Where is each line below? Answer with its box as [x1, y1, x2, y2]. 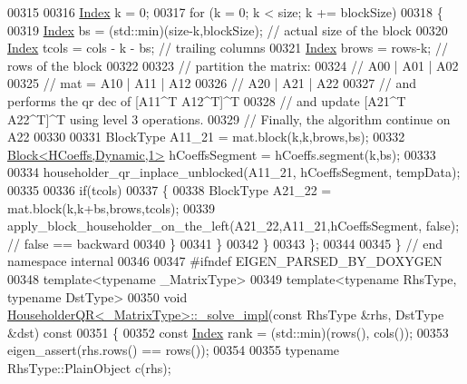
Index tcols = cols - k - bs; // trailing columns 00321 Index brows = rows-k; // [7, 38, 448, 57]
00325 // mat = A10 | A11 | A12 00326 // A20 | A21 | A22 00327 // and [7, 74, 417, 93]
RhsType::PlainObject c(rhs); [7, 358, 171, 377]
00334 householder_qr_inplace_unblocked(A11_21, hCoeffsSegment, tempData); [7, 162, 461, 182]
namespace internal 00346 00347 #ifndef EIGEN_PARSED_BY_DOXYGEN [7, 251, 443, 271]
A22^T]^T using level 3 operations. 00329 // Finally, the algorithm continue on [7, 109, 451, 128]
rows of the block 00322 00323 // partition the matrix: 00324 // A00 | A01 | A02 [7, 55, 459, 74]
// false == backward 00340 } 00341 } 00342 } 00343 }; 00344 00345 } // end [7, 233, 443, 252]
